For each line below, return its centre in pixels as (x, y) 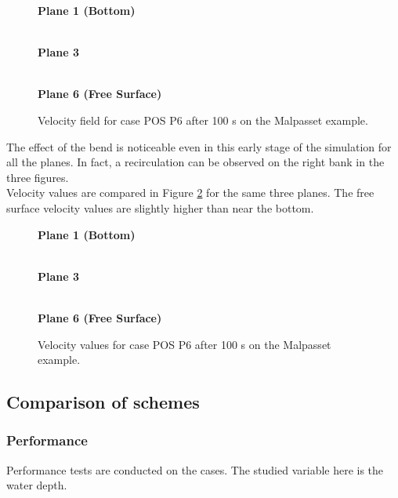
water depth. (37, 485)
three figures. (38, 177)
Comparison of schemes (103, 402)
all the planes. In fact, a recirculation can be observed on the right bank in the (195, 162)
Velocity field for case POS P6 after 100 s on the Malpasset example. (203, 120)
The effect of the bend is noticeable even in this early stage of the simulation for (199, 146)
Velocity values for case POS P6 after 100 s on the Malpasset (185, 344)
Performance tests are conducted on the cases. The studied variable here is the (195, 469)
